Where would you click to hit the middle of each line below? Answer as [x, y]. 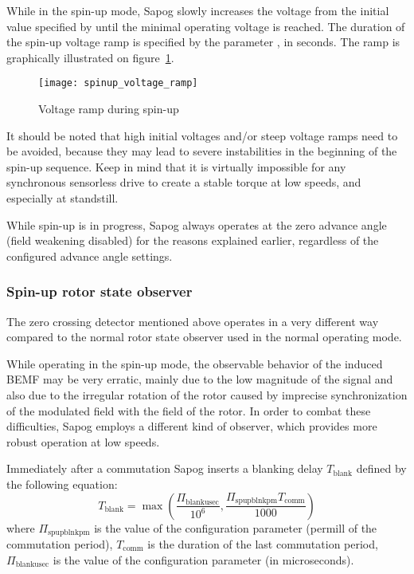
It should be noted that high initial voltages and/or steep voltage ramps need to [202, 135]
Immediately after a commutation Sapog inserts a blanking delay [165, 468]
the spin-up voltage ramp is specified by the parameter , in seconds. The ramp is [203, 42]
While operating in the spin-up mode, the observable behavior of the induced [195, 363]
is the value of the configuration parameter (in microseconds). [203, 559]
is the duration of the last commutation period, [263, 543]
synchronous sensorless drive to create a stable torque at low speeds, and [184, 182]
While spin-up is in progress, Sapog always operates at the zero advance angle [197, 224]
